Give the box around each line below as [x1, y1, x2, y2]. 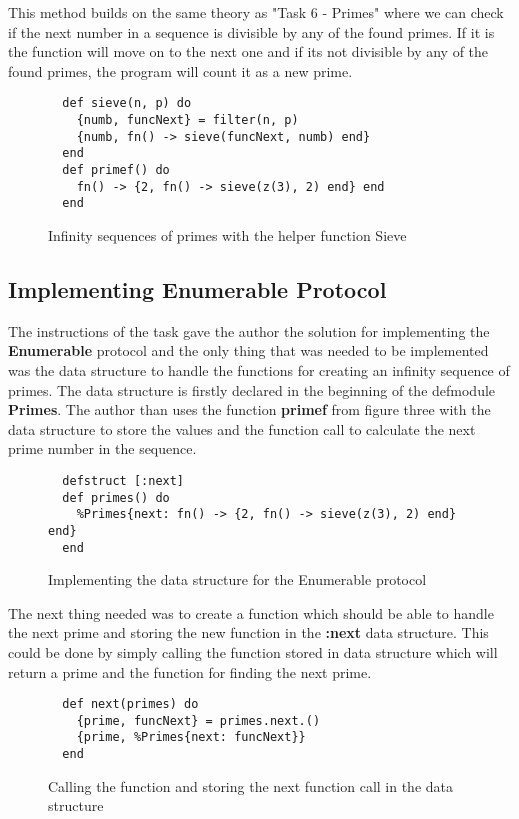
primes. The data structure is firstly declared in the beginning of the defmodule [8, 379, 496, 400]
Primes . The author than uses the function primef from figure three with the [8, 399, 491, 420]
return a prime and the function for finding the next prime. [8, 661, 372, 682]
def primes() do [62, 490, 170, 505]
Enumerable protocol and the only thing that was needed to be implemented [8, 340, 489, 361]
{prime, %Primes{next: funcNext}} [76, 730, 306, 745]
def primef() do [62, 163, 170, 177]
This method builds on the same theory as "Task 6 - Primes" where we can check [8, 2, 504, 22]
